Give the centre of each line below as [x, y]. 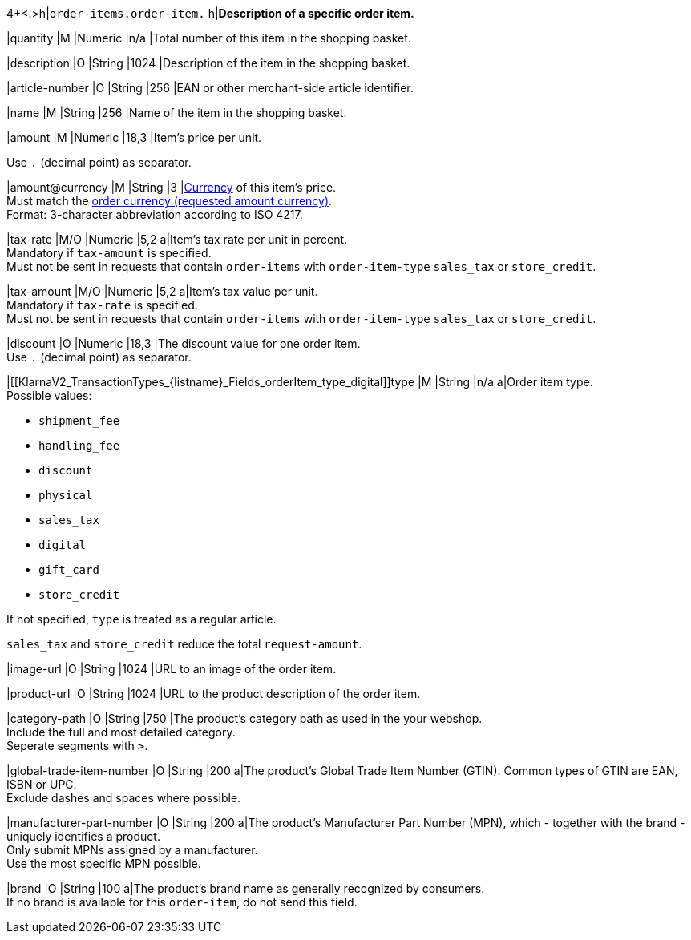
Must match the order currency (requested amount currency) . [170, 201]
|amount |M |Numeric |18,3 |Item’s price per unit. [134, 137]
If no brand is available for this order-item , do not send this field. [182, 902]
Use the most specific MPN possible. [104, 863]
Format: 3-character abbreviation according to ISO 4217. [155, 214]
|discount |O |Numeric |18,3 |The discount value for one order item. [184, 343]
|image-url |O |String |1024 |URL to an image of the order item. [172, 669]
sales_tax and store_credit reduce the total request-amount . [184, 644]
